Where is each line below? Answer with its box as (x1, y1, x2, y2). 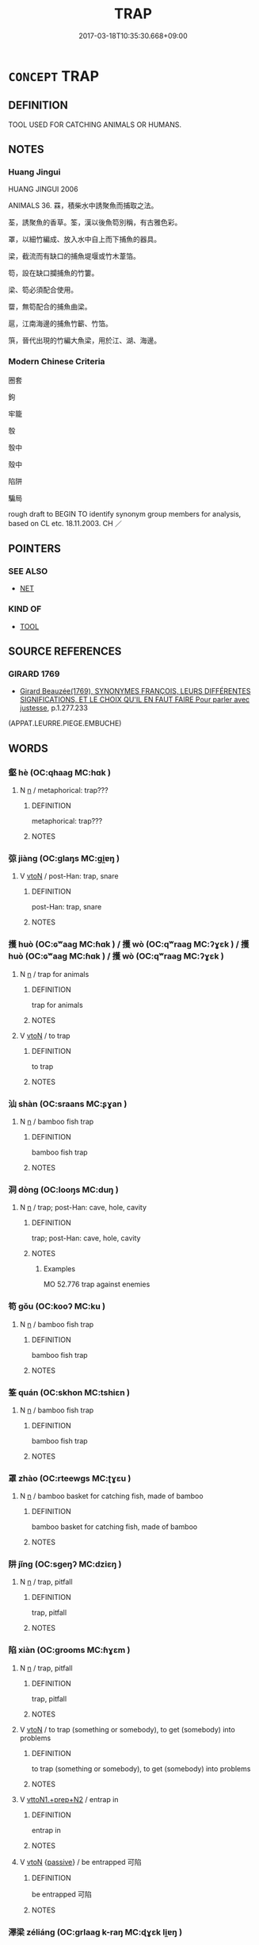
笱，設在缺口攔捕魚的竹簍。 (8, 268, 99, 278)
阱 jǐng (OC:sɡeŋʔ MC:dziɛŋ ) (8, 1559, 122, 1570)
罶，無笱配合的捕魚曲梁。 (8, 302, 92, 312)
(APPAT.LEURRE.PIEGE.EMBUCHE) (8, 719, 122, 728)
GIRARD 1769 (8, 668, 60, 679)
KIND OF (8, 604, 42, 615)
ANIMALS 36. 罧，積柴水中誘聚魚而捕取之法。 (8, 201, 158, 210)
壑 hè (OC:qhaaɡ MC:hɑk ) (8, 767, 111, 778)
